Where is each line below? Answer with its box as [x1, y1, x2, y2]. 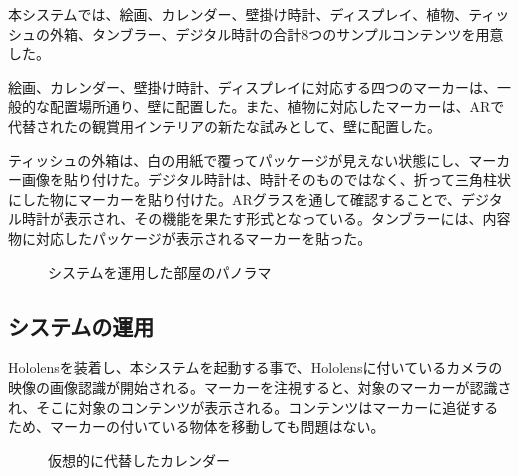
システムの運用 [8, 310, 155, 341]
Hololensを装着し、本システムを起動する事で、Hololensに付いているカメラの [8, 357, 503, 378]
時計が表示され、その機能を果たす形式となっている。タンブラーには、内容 [21, 208, 511, 229]
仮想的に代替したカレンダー [48, 449, 230, 470]
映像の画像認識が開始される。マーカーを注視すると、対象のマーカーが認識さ [8, 376, 512, 397]
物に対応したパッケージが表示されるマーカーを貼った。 [8, 227, 372, 248]
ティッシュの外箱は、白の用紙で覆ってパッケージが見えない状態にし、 [8, 149, 469, 170]
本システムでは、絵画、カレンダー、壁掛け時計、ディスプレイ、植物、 [8, 4, 469, 24]
